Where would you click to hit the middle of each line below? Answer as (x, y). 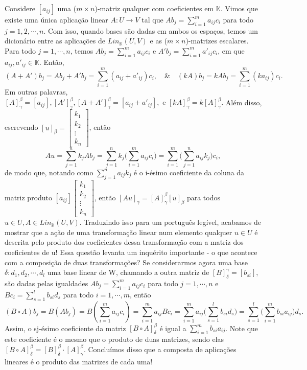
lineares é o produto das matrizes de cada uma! (79, 361)
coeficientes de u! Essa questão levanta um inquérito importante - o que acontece (131, 252)
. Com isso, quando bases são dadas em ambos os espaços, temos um (151, 30)
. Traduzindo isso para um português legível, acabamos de (170, 222)
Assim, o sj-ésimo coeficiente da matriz (65, 328)
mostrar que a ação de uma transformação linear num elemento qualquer (119, 232)
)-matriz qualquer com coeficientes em (154, 8)
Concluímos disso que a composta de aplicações (162, 349)
